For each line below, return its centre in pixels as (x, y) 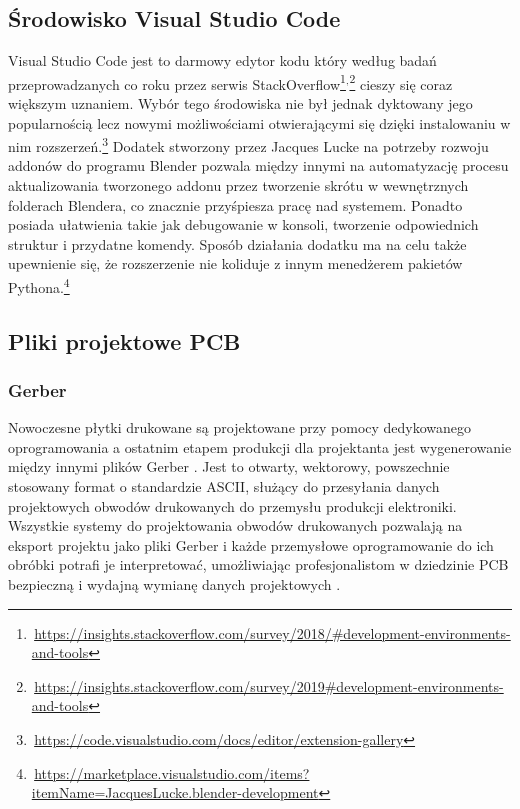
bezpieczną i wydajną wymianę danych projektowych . (174, 584)
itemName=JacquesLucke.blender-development (175, 792)
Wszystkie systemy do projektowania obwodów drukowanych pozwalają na (235, 525)
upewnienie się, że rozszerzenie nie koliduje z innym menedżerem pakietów (235, 263)
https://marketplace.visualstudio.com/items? (172, 772)
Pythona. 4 (39, 285)
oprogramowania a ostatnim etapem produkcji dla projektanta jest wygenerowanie (260, 446)
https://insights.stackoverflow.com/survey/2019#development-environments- (269, 685)
